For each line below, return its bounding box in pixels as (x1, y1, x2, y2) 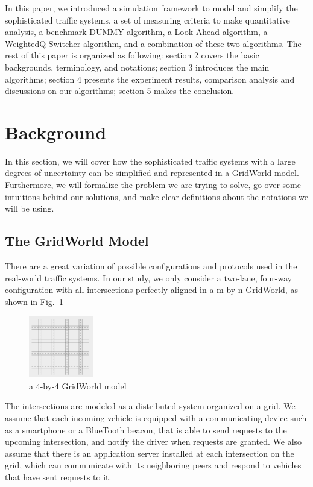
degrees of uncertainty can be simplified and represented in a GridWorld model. (5, 166, 299, 179)
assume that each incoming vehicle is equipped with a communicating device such (5, 412, 307, 424)
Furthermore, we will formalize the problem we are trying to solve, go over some (5, 178, 301, 191)
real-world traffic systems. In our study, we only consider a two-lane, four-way (5, 271, 292, 284)
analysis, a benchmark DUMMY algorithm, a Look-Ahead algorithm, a (5, 25, 268, 38)
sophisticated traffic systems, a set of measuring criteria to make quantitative (5, 13, 290, 26)
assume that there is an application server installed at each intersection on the (5, 447, 294, 459)
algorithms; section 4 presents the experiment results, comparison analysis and (5, 72, 295, 85)
